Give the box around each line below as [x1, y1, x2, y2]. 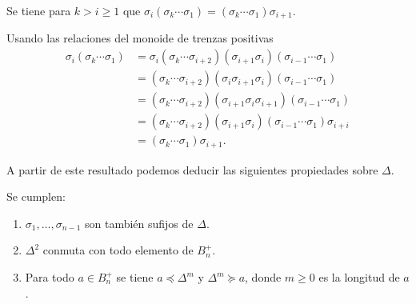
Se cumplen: [6, 188, 66, 205]
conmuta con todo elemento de [42, 242, 194, 258]
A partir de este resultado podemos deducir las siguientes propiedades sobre [6, 161, 378, 178]
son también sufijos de [84, 214, 194, 231]
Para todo [25, 269, 74, 286]
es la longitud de [318, 269, 400, 286]
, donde [245, 269, 282, 286]
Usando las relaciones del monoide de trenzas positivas [6, 30, 274, 46]
